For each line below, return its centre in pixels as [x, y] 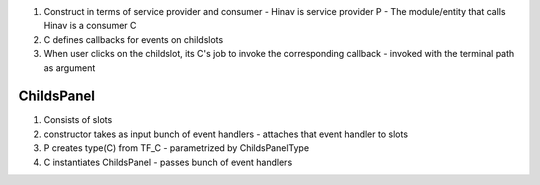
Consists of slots [78, 120]
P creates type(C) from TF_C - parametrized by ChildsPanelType [176, 148]
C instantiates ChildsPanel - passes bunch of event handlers [168, 162]
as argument [69, 67]
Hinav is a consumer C [90, 26]
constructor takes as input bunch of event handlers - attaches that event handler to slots [226, 134]
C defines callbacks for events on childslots [133, 39]
